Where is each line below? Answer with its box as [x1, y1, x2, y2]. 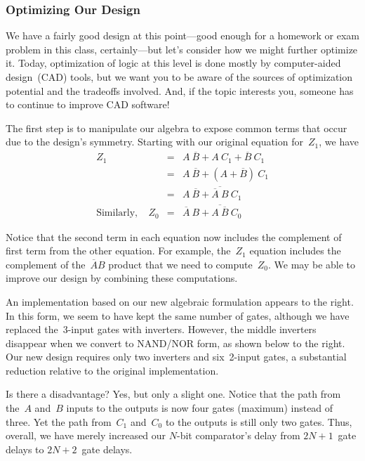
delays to [6, 441, 44, 456]
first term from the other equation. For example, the [6, 243, 231, 258]
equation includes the [249, 243, 341, 258]
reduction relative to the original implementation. [6, 363, 219, 377]
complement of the [6, 257, 86, 271]
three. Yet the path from [6, 414, 112, 429]
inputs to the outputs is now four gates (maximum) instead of [66, 401, 333, 415]
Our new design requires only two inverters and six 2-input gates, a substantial [6, 349, 347, 364]
